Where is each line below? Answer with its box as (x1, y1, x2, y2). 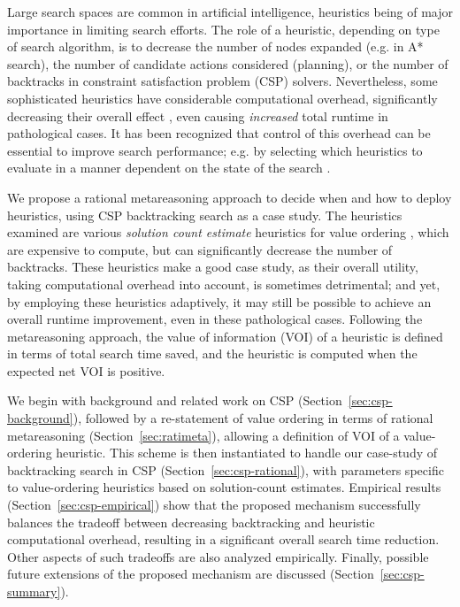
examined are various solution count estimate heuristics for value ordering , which (7, 223, 449, 242)
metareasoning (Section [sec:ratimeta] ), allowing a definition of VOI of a (7, 426, 400, 444)
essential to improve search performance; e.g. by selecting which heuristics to (7, 141, 423, 159)
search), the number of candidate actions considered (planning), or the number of (7, 54, 448, 73)
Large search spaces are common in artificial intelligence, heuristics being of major (7, 3, 453, 20)
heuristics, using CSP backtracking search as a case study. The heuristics (7, 205, 402, 224)
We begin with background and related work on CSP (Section (7, 391, 342, 410)
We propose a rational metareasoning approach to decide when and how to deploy (7, 188, 452, 206)
